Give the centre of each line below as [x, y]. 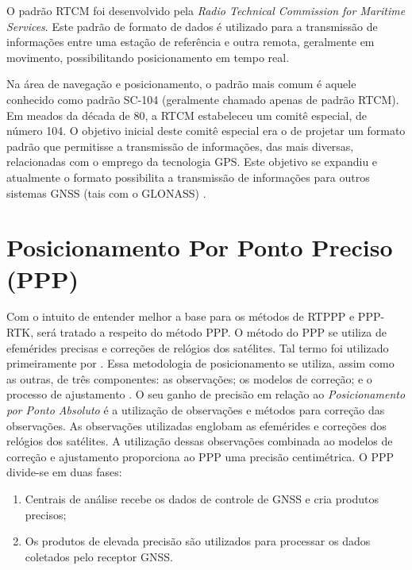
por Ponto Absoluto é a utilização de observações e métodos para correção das [196, 410]
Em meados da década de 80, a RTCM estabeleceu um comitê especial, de [187, 115]
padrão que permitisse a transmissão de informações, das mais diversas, [180, 146]
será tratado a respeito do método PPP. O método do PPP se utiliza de [212, 332]
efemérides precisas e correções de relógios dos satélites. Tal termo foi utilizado [198, 347]
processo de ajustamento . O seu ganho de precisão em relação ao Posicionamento [206, 394]
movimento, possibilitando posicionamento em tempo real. [148, 57]
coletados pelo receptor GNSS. [99, 556]
